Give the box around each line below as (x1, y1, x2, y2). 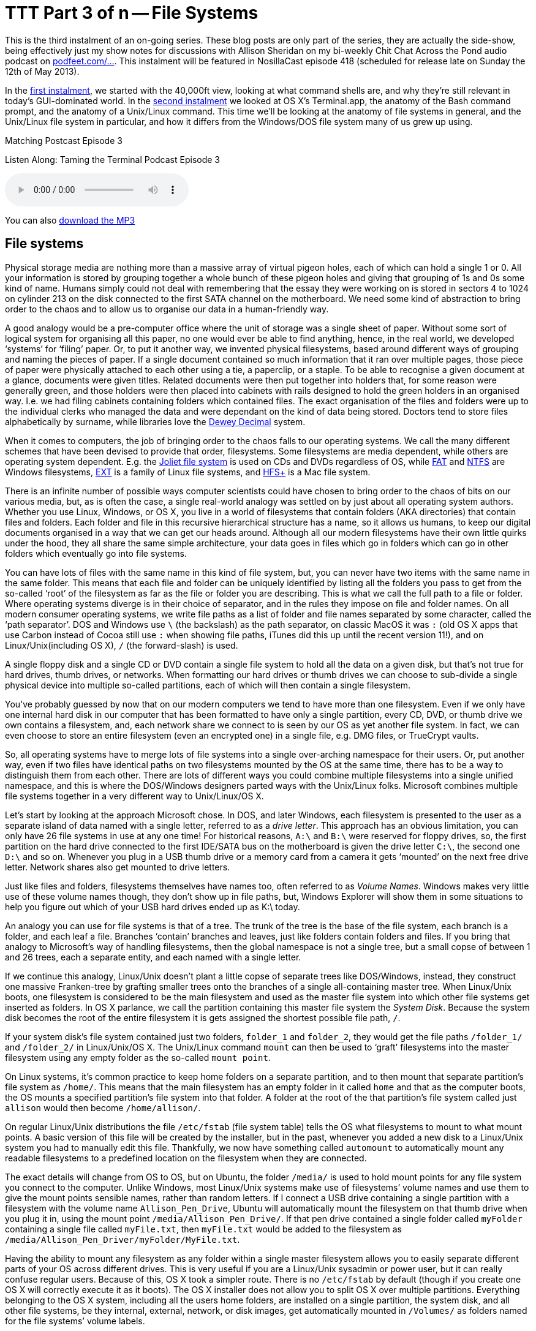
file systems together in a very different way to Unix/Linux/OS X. (5, 790, 264, 801)
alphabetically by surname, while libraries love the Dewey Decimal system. (5, 416, 306, 427)
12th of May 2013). (5, 66, 80, 77)
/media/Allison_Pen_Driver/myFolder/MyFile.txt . (5, 1234, 240, 1245)
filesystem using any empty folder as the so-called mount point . (5, 1052, 271, 1063)
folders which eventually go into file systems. (5, 548, 187, 559)
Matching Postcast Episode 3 (5, 135, 123, 146)
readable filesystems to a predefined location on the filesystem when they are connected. (5, 1152, 367, 1163)
